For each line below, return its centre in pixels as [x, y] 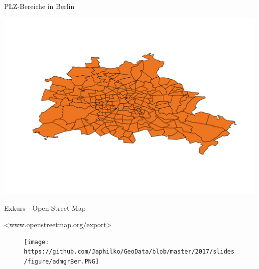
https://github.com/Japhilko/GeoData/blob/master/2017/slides [129, 252]
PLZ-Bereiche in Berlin [39, 6]
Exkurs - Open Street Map [45, 207]
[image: [37, 242]
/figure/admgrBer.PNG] [62, 262]
